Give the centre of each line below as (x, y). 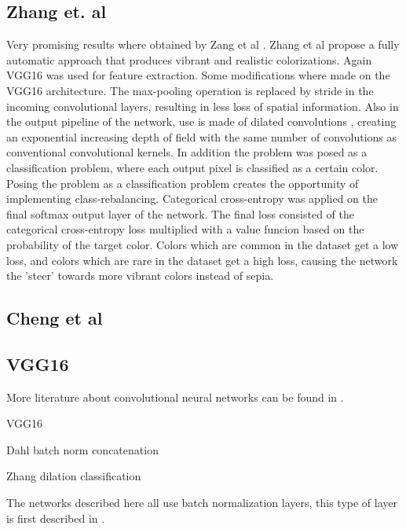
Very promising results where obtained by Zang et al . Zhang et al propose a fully (203, 44)
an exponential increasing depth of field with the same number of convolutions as (202, 136)
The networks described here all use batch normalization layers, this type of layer (202, 503)
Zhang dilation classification (74, 476)
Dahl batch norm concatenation (82, 449)
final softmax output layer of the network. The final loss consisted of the (181, 213)
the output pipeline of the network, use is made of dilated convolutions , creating (201, 121)
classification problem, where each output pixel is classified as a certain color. (192, 167)
